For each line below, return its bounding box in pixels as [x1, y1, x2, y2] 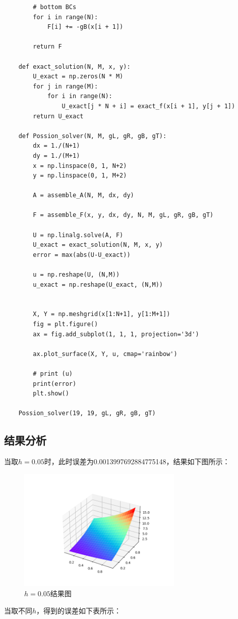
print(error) [33, 380, 77, 387]
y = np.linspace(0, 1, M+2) [33, 172, 127, 180]
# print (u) [33, 370, 73, 377]
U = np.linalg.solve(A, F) [33, 231, 124, 239]
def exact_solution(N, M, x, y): [18, 63, 131, 70]
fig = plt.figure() [33, 321, 98, 328]
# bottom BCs [33, 4, 77, 11]
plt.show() [33, 390, 69, 397]
